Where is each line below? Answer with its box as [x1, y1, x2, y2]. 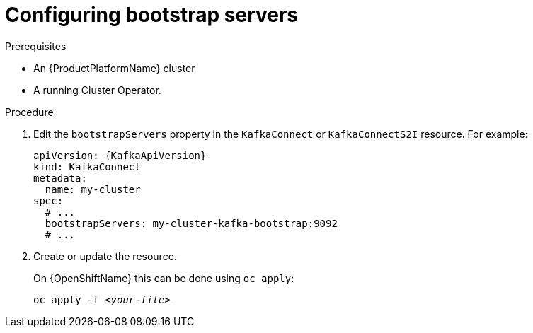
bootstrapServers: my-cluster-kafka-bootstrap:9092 [45, 217, 338, 229]
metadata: [33, 172, 87, 184]
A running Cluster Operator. [33, 83, 161, 96]
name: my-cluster [45, 183, 141, 195]
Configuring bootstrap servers [5, 3, 299, 27]
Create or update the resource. [33, 250, 177, 262]
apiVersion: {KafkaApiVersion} [33, 149, 207, 161]
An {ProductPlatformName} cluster [33, 62, 195, 74]
